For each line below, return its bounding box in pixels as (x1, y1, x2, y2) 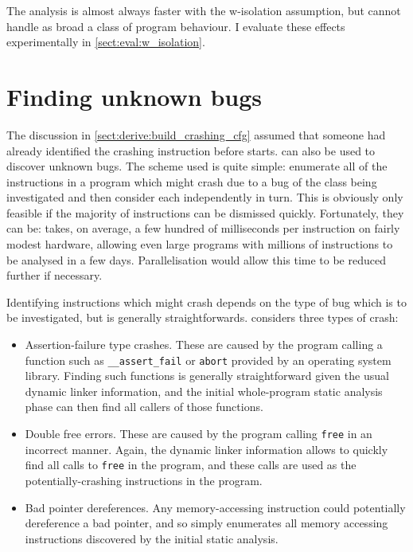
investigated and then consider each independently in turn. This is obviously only (6, 189, 403, 206)
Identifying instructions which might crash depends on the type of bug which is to (6, 293, 407, 310)
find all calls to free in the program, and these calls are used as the (25, 456, 357, 473)
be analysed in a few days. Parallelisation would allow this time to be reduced (6, 251, 386, 268)
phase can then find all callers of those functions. (25, 398, 263, 415)
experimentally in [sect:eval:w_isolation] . (6, 33, 205, 50)
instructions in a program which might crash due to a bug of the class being (6, 173, 377, 190)
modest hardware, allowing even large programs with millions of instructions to (6, 236, 393, 253)
